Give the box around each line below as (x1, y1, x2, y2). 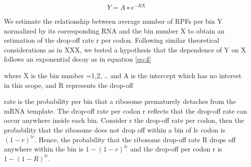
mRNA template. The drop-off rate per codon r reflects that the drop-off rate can (4, 105, 247, 116)
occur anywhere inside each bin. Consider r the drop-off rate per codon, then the (4, 115, 244, 125)
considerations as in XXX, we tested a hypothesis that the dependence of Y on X (4, 44, 246, 54)
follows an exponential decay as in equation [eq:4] (4, 54, 151, 64)
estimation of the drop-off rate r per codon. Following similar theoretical (4, 35, 219, 45)
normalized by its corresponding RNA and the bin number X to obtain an (4, 25, 225, 35)
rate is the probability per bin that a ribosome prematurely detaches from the (4, 96, 236, 106)
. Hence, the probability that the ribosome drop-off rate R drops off (34, 134, 236, 144)
